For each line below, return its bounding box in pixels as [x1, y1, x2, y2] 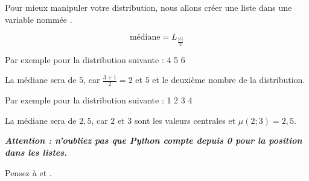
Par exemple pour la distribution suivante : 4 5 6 [5, 53, 185, 66]
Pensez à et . [5, 166, 52, 179]
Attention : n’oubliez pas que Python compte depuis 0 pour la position [5, 134, 302, 147]
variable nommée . [5, 13, 72, 25]
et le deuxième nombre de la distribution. [152, 73, 305, 86]
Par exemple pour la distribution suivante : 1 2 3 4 [5, 94, 193, 106]
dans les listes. [5, 146, 68, 158]
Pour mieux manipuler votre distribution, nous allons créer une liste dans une [5, 1, 292, 13]
